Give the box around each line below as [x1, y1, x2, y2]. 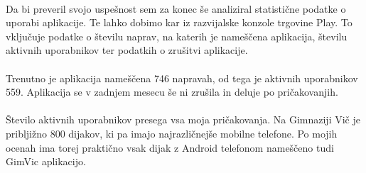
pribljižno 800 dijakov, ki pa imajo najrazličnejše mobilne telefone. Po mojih [6, 125, 338, 140]
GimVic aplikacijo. [6, 154, 86, 169]
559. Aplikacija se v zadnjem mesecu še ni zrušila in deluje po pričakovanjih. [6, 84, 338, 99]
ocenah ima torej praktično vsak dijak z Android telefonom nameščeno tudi [6, 140, 334, 155]
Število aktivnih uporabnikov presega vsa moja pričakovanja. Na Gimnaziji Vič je [6, 112, 360, 127]
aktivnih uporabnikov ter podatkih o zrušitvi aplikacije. [6, 43, 248, 57]
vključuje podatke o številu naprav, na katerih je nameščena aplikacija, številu [6, 28, 348, 43]
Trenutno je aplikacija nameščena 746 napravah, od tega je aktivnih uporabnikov [6, 70, 358, 85]
